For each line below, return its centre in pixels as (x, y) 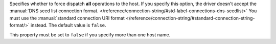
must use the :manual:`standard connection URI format (67, 18)
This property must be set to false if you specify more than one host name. (90, 35)
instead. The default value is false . (69, 25)
